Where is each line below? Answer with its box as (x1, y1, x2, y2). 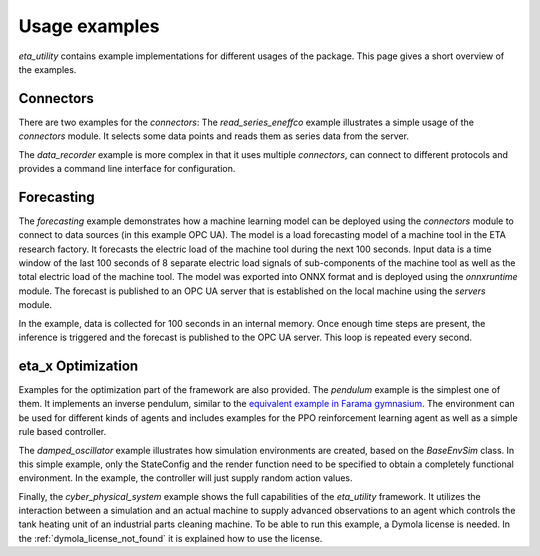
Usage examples (18, 15, 160, 37)
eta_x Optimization (18, 357, 139, 374)
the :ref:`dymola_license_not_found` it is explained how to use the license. (18, 532, 323, 544)
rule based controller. (18, 426, 107, 438)
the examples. (18, 63, 77, 75)
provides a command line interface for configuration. (18, 163, 236, 175)
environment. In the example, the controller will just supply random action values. (18, 472, 354, 484)
